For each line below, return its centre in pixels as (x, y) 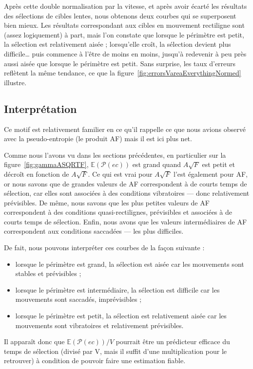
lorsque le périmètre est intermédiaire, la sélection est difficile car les (117, 289)
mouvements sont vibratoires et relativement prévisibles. (99, 325)
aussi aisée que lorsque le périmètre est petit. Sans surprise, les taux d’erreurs (120, 63)
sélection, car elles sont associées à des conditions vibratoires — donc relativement (127, 193)
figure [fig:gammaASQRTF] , (46, 164)
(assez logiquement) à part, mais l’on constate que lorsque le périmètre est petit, (124, 34)
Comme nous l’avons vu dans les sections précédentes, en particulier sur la (115, 155)
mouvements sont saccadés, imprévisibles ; (78, 299)
